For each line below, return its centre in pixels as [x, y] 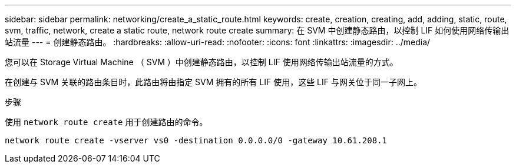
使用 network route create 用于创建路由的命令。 [106, 122]
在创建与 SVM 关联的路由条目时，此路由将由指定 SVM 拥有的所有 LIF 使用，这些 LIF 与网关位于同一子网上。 [213, 82]
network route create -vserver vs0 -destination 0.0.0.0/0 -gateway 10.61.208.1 [196, 140]
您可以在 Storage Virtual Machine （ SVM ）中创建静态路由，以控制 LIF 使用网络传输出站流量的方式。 [201, 62]
